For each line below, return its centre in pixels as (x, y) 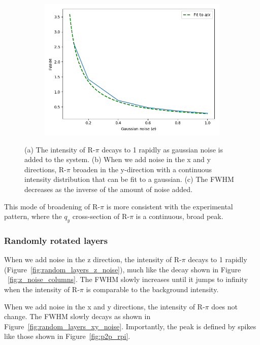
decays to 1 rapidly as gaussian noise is (162, 149)
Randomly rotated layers (56, 240)
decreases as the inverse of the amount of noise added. (108, 189)
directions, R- (45, 169)
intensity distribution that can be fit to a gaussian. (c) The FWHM (129, 179)
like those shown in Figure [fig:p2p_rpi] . (67, 336)
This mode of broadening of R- (52, 206)
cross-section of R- (101, 216)
